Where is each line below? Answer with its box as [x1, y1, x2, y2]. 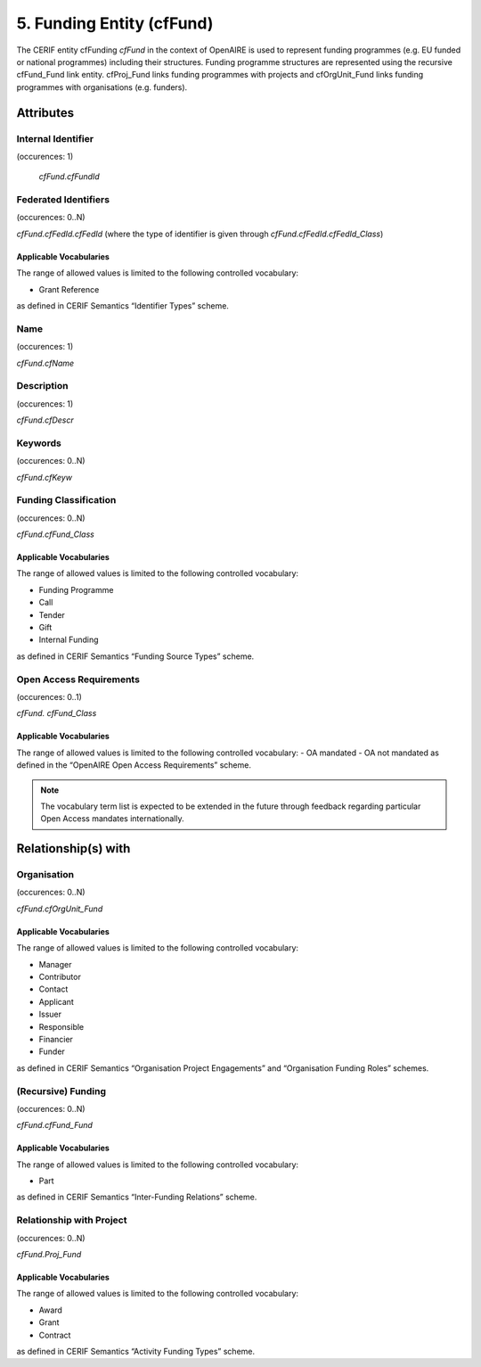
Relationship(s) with [16, 841, 131, 856]
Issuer [38, 1009, 62, 1020]
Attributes [16, 105, 75, 120]
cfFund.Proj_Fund [16, 1249, 82, 1259]
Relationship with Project [16, 1214, 127, 1226]
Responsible [38, 1021, 85, 1032]
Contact [38, 984, 69, 994]
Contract [38, 1330, 71, 1340]
